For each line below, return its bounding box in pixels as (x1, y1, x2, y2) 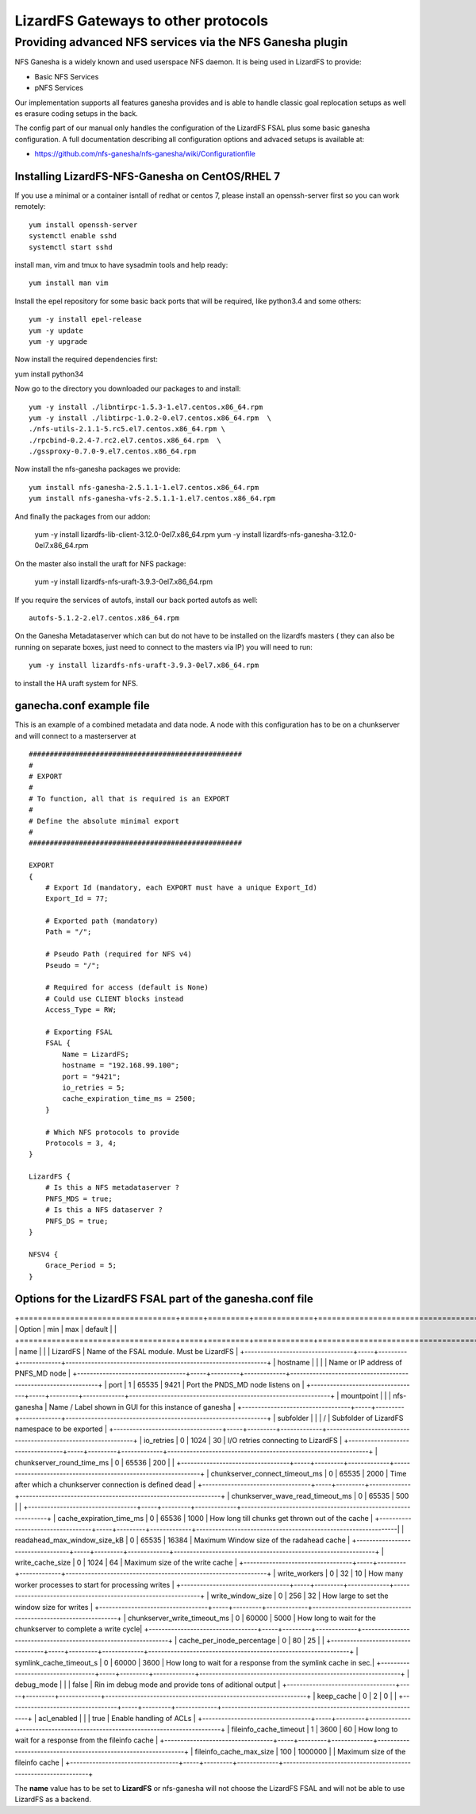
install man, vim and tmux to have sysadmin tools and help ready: (14, 260, 228, 269)
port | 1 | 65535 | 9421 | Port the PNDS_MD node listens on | (108, 1380, 305, 1389)
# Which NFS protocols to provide (44, 1128, 180, 1137)
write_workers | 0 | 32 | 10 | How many (277, 1569, 404, 1578)
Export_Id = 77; (44, 894, 109, 903)
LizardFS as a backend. (14, 1795, 91, 1804)
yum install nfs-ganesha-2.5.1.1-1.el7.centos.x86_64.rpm (29, 483, 259, 492)
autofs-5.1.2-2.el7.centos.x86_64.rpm (29, 613, 180, 623)
